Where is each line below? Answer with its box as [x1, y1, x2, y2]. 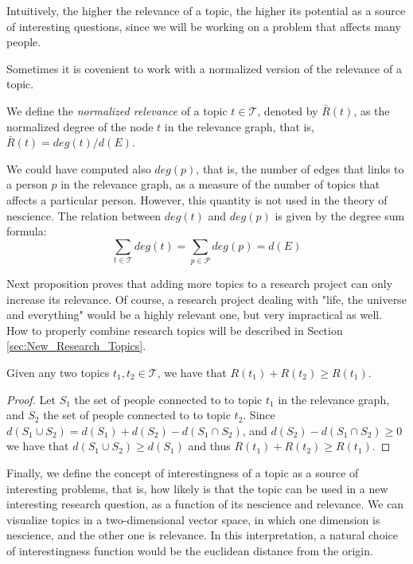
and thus [188, 438, 231, 454]
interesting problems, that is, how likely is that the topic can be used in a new [6, 480, 388, 496]
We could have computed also [6, 160, 151, 177]
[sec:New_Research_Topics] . [6, 337, 146, 354]
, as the [353, 102, 390, 119]
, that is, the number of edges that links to [196, 160, 404, 177]
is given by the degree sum [275, 207, 405, 224]
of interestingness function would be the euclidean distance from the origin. [6, 542, 373, 558]
